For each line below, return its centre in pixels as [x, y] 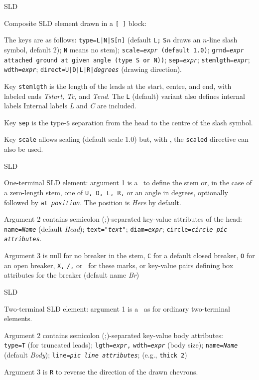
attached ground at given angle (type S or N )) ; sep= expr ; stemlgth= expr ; [127, 59]
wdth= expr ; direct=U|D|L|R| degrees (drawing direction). [93, 69]
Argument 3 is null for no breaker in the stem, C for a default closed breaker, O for [129, 255]
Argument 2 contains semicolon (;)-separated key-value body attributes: [114, 335]
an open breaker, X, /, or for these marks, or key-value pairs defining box [119, 265]
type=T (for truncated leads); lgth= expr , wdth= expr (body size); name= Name [121, 345]
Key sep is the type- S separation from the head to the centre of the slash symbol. [129, 122]
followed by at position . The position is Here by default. [93, 202]
